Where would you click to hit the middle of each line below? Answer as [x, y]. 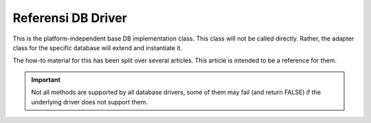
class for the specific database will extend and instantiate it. [97, 47]
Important [46, 80]
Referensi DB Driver [70, 18]
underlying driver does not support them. [89, 102]
